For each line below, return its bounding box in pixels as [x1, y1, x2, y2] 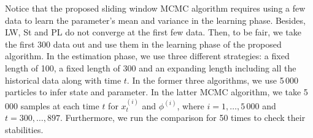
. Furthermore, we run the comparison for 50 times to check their [60, 111, 306, 124]
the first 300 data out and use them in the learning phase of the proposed [5, 37, 282, 50]
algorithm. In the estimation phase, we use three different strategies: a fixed [5, 49, 290, 62]
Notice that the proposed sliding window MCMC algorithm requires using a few [5, 2, 306, 14]
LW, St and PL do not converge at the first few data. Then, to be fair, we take [5, 26, 301, 38]
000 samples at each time [5, 99, 99, 112]
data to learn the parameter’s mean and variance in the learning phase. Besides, [5, 13, 306, 26]
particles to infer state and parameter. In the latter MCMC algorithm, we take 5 [5, 85, 308, 98]
